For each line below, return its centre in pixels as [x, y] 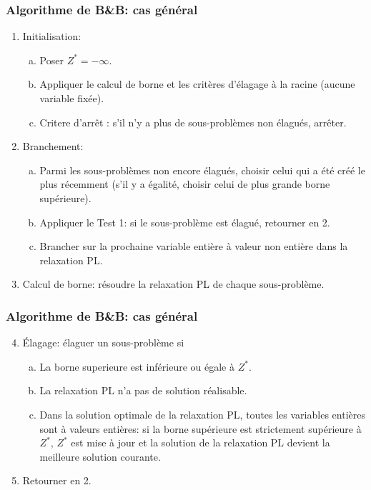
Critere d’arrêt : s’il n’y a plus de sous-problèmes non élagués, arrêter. [193, 122]
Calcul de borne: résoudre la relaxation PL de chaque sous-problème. [173, 284]
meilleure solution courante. [100, 456]
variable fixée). [72, 98]
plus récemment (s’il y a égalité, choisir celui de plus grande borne [185, 184]
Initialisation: [52, 36]
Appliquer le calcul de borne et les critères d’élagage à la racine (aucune [197, 84]
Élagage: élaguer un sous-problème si [103, 342]
